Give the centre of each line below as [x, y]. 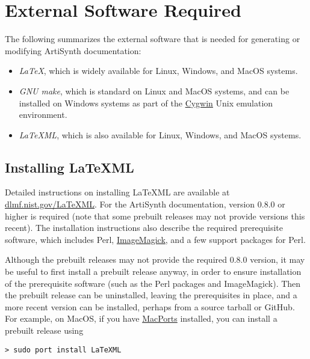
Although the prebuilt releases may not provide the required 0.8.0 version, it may [155, 259]
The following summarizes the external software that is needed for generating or [153, 39]
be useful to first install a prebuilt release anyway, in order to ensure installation [153, 272]
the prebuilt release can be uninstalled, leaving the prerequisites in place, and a [151, 295]
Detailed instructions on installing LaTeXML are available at [117, 192]
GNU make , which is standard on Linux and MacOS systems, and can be [154, 91]
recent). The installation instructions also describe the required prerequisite [144, 228]
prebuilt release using [44, 330]
